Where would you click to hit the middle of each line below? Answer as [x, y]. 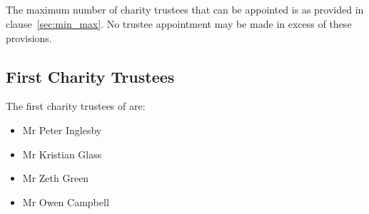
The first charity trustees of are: [76, 106]
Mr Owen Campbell [66, 202]
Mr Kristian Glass [62, 154]
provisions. [29, 37]
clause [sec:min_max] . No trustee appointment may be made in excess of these [179, 23]
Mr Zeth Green [56, 178]
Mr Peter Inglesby [62, 129]
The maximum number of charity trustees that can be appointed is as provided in [185, 10]
